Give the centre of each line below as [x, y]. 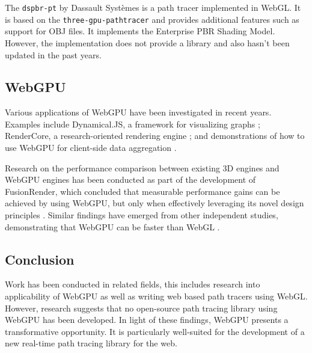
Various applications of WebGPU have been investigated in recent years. [138, 112]
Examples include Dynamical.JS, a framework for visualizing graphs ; [133, 124]
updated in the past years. [53, 54]
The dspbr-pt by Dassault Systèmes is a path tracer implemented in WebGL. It [153, 7]
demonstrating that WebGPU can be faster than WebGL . [112, 226]
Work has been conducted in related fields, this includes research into [133, 284]
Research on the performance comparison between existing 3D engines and [142, 167]
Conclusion [40, 259]
